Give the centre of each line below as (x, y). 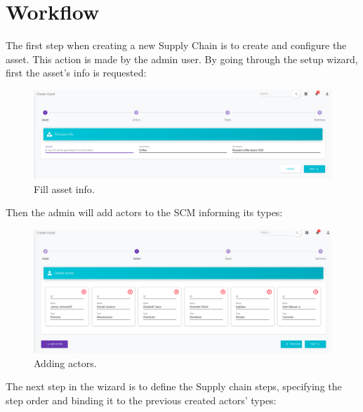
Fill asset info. (64, 188)
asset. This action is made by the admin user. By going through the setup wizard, (182, 59)
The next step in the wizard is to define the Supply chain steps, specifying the (174, 386)
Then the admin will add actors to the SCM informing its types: (144, 212)
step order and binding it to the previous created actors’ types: (141, 400)
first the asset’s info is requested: (76, 73)
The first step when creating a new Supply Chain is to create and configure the (176, 45)
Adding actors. (65, 363)
